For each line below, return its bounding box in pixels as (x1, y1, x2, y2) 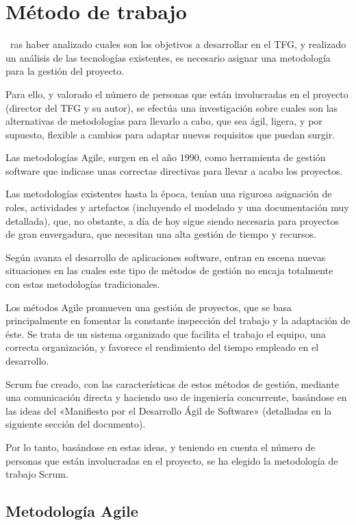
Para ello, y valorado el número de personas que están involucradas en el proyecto (5, 86, 348, 101)
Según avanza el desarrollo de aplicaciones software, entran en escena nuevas (5, 249, 326, 264)
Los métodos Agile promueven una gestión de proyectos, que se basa (5, 300, 292, 314)
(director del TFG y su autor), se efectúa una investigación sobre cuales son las (5, 100, 338, 114)
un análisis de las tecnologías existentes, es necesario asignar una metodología (5, 50, 331, 64)
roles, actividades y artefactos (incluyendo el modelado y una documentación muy (5, 200, 349, 215)
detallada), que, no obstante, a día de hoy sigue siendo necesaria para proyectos (5, 213, 339, 228)
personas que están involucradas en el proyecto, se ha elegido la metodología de (5, 453, 338, 467)
